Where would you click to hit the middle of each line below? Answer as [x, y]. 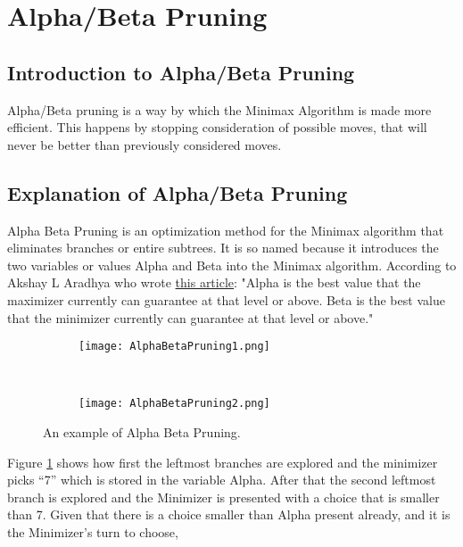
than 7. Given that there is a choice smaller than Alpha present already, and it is [229, 514]
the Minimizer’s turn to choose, [93, 532]
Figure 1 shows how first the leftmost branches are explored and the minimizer [223, 462]
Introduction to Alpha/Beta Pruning [181, 72]
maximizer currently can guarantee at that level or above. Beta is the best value [226, 299]
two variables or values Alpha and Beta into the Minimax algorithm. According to [232, 265]
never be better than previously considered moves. [145, 144]
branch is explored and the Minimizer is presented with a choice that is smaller [223, 497]
